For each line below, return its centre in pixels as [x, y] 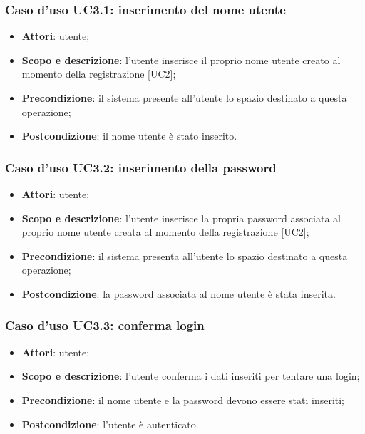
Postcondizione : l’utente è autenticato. [110, 424]
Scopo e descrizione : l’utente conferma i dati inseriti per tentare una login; [191, 376]
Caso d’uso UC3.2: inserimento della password [141, 167]
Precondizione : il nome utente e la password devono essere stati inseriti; [183, 399]
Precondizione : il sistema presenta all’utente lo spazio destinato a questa [185, 255]
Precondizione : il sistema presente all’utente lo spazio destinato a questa [184, 98]
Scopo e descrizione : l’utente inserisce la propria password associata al [181, 218]
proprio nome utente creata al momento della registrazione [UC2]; [165, 232]
